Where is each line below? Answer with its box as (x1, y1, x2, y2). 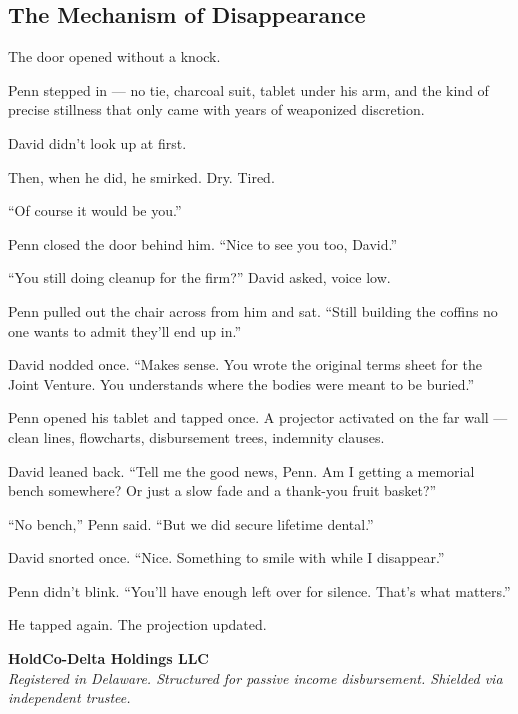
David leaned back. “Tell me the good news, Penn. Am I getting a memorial (8, 460, 475, 481)
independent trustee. (8, 687, 131, 708)
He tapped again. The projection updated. (8, 614, 267, 635)
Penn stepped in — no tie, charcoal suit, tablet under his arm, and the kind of (8, 79, 489, 100)
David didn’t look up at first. (8, 132, 187, 153)
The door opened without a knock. (8, 46, 221, 67)
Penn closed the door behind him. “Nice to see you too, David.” (8, 233, 398, 254)
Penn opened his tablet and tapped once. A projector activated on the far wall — (8, 407, 508, 428)
